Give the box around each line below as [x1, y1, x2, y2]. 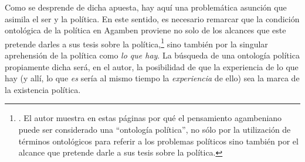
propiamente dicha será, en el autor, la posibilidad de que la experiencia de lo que [5, 60, 299, 73]
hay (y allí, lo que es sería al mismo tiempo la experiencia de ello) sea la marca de [5, 72, 300, 84]
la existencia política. [5, 83, 81, 95]
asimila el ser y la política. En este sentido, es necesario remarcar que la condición [5, 12, 300, 25]
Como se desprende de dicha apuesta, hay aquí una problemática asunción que [5, 1, 287, 13]
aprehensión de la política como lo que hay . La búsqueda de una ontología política [5, 49, 300, 61]
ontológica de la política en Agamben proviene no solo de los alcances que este [5, 24, 286, 36]
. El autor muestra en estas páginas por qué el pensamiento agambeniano [18, 112, 282, 124]
